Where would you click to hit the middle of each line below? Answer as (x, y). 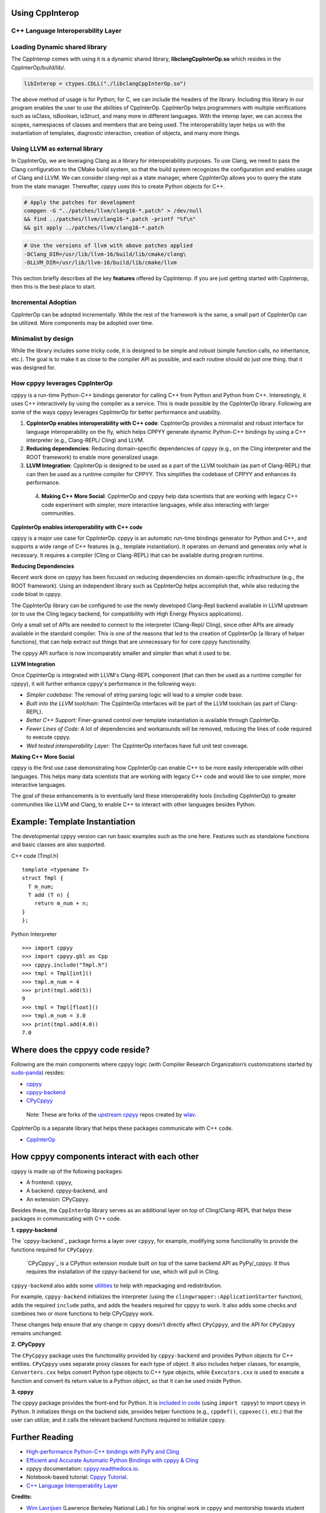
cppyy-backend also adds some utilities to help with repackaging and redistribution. (117, 1285)
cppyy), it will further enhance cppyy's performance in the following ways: (104, 683)
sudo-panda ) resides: (38, 1073)
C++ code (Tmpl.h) (35, 856)
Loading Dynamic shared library (59, 47)
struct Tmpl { (43, 878)
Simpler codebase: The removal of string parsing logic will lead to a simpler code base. (135, 695)
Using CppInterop (45, 13)
